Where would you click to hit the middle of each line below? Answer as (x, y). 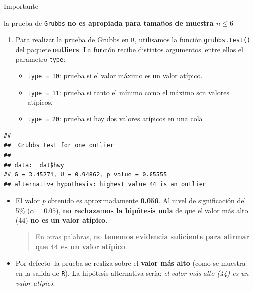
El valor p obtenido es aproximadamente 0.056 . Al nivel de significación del (131, 201)
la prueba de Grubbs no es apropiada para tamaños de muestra (109, 23)
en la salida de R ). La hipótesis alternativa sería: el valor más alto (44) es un (132, 272)
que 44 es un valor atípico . (81, 246)
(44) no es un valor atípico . (62, 220)
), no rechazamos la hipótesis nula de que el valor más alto (152, 210)
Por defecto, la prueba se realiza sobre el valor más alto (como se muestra (130, 263)
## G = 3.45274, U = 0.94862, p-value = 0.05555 (86, 175)
